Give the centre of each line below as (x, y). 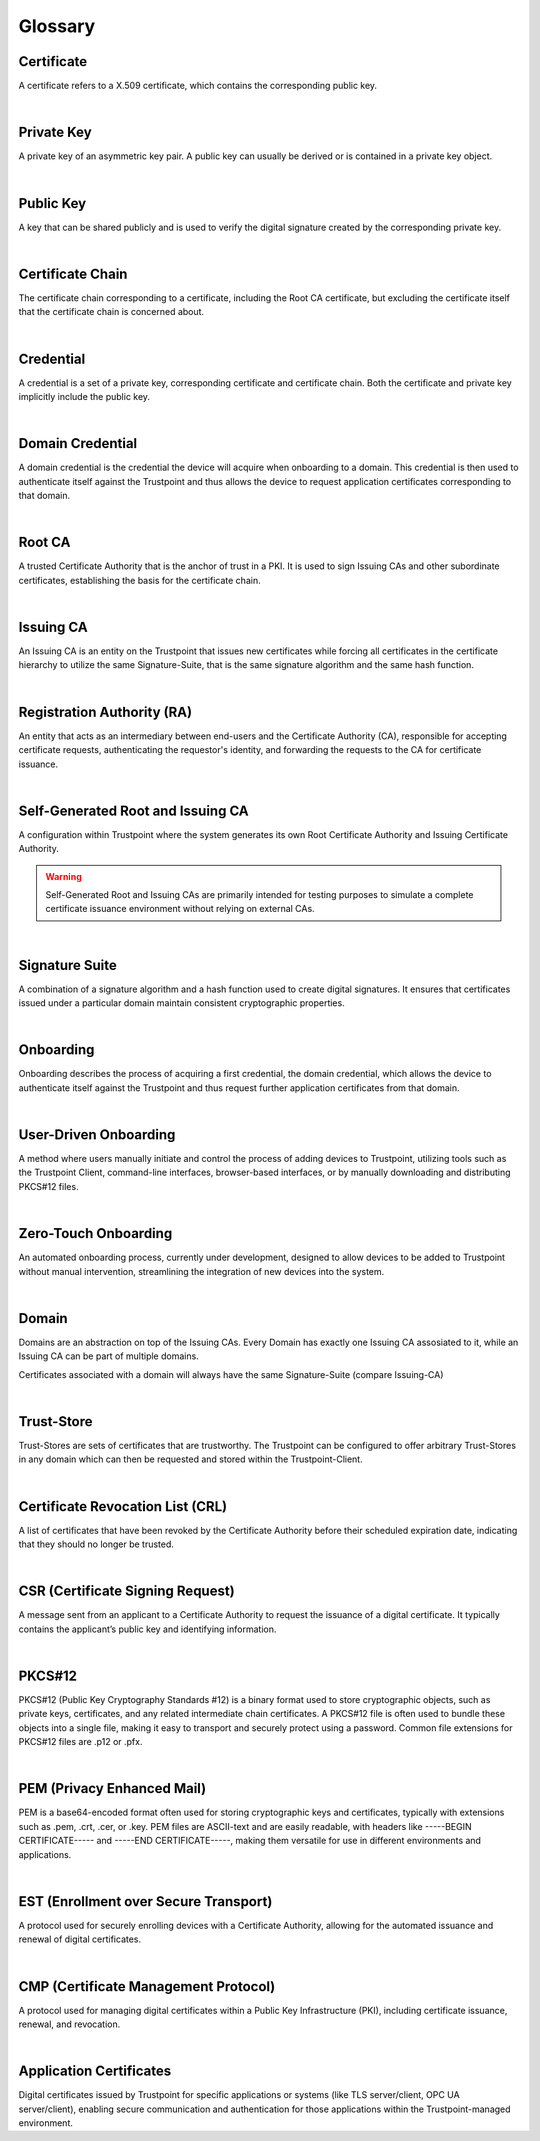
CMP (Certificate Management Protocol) (147, 1986)
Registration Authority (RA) (105, 711)
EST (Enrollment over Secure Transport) (145, 1901)
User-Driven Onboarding (97, 1134)
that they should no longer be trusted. (96, 1544)
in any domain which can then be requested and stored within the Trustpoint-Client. (191, 1459)
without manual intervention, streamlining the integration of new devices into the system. (201, 1271)
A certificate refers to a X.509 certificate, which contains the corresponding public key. (198, 86)
